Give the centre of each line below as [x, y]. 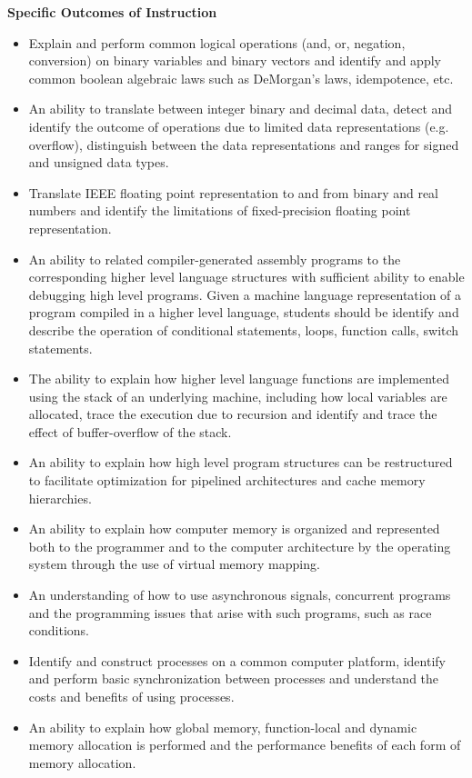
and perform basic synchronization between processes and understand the [234, 678]
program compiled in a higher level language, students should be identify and [244, 312]
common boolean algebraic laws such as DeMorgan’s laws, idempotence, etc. [241, 78]
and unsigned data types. [99, 162]
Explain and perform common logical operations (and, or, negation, [217, 42]
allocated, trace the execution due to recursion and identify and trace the [233, 414]
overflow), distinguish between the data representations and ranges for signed [244, 144]
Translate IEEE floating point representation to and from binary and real [234, 192]
